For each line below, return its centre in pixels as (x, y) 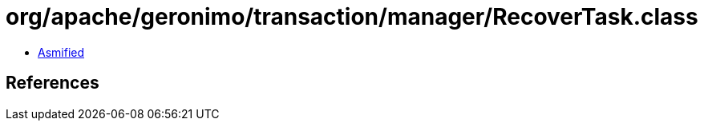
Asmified (61, 52)
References (53, 83)
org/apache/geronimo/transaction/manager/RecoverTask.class (352, 17)
